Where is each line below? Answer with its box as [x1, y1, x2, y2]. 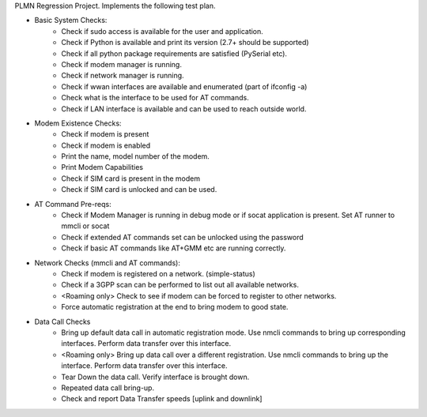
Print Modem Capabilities [61, 163, 144, 172]
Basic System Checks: [34, 16, 108, 25]
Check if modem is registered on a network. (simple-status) [61, 269, 256, 278]
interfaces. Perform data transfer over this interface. [61, 339, 232, 348]
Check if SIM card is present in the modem [61, 174, 201, 183]
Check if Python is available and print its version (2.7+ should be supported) [61, 38, 309, 47]
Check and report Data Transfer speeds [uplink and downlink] [61, 394, 263, 404]
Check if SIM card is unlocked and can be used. [61, 185, 217, 194]
